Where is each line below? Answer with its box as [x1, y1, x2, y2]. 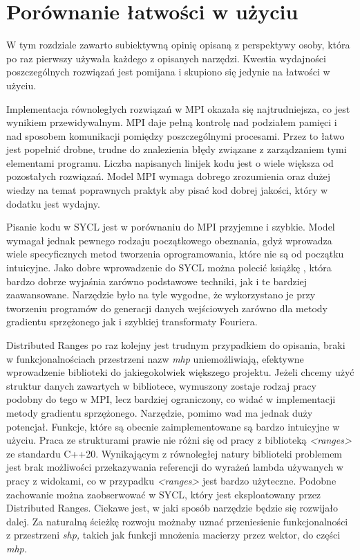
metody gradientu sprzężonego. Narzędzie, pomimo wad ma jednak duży [6, 405, 313, 419]
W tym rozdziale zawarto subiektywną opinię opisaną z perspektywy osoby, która [6, 37, 350, 52]
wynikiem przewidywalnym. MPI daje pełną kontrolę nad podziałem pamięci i [6, 115, 337, 129]
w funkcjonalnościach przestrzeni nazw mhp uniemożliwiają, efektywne [6, 351, 304, 365]
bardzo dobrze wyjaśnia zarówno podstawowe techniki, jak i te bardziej [6, 273, 307, 288]
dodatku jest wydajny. [6, 196, 100, 210]
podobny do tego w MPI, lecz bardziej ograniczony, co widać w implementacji [6, 392, 336, 406]
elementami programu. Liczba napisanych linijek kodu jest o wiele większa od [6, 155, 334, 170]
